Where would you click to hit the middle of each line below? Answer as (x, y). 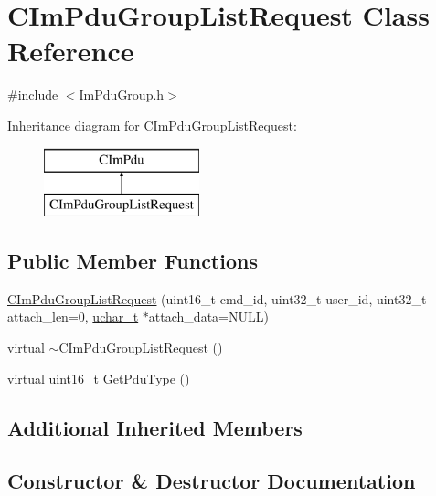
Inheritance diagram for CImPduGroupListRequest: (152, 125)
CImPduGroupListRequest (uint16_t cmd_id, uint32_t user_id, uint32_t (217, 298)
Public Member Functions (133, 261)
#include (33, 95)
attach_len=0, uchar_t (73, 317)
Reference (71, 51)
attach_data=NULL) (208, 317)
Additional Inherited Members (155, 427)
